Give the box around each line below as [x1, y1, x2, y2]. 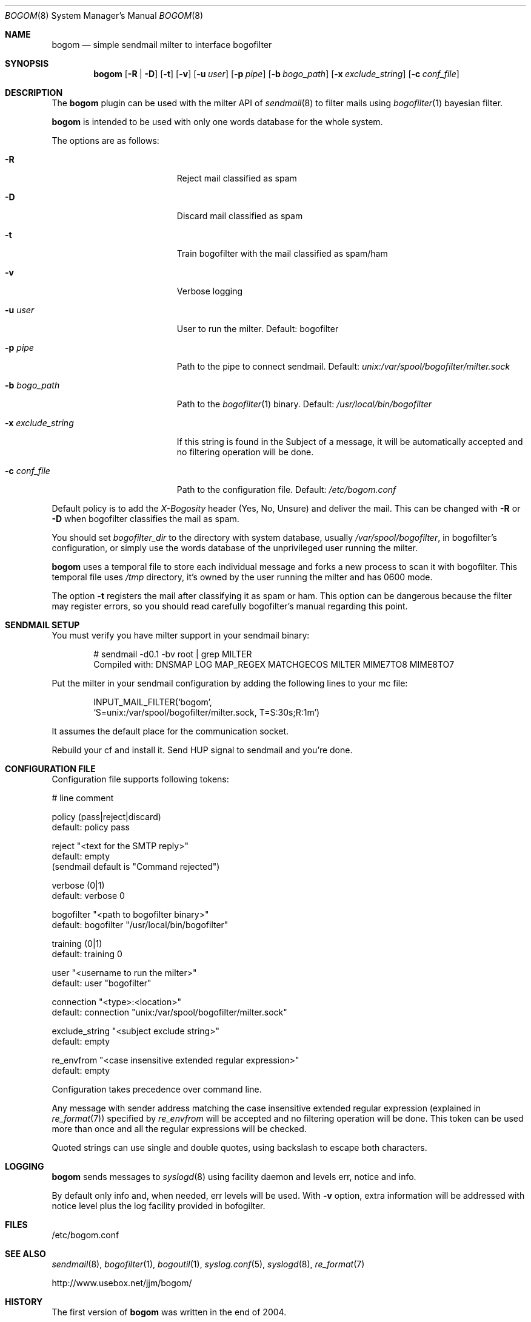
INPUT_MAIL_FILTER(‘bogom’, [93, 697, 212, 707]
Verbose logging [176, 286, 243, 296]
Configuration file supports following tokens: [52, 774, 229, 784]
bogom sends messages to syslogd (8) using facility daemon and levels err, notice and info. [52, 1171, 416, 1182]
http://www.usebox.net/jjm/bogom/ [52, 1278, 192, 1288]
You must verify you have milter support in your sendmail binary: [52, 630, 310, 640]
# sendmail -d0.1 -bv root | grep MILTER [93, 649, 252, 659]
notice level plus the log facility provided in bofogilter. [52, 1201, 265, 1211]
